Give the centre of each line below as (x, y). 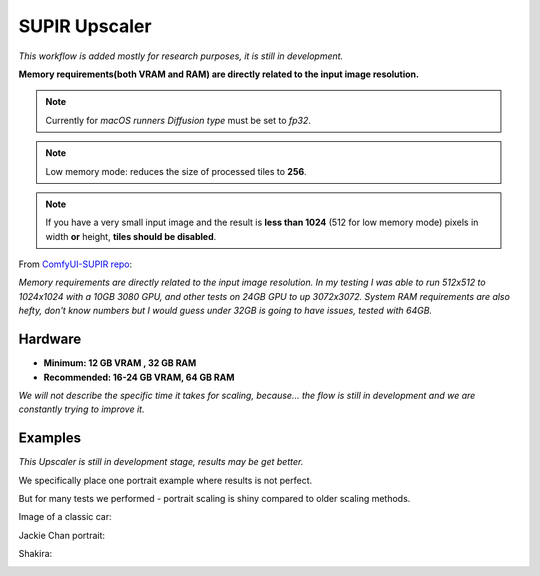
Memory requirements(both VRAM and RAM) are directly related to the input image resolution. (219, 74)
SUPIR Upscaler (85, 26)
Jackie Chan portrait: (61, 535)
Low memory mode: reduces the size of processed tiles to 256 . (176, 171)
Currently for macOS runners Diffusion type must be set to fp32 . (178, 120)
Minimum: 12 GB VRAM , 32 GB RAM (120, 363)
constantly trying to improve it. (81, 409)
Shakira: (35, 554)
